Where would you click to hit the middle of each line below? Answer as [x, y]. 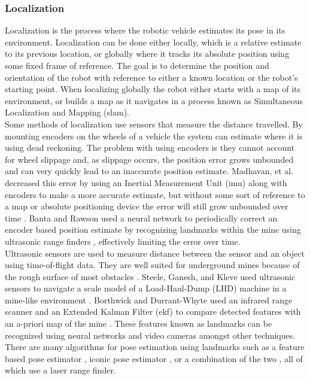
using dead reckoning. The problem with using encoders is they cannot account [150, 148]
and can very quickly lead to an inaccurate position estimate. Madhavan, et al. [149, 171]
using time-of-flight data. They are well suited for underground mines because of [152, 265]
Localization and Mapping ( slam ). [67, 112]
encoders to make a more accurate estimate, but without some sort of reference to [155, 194]
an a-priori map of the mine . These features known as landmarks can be [139, 323]
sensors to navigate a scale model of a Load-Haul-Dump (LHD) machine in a [146, 288]
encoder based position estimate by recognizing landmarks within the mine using [153, 229]
